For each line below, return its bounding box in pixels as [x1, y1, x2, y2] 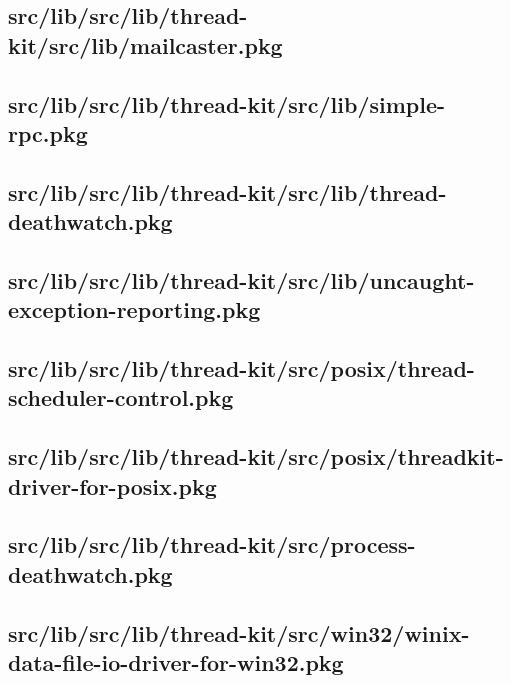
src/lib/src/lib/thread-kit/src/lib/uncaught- [8, 264, 475, 295]
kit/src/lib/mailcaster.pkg [8, 29, 283, 60]
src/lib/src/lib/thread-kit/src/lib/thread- [8, 176, 447, 207]
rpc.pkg [8, 117, 88, 148]
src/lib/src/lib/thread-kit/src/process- [8, 529, 416, 560]
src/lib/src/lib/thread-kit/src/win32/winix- [8, 617, 470, 648]
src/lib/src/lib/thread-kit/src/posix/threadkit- [8, 441, 504, 472]
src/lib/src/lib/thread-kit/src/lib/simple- [8, 88, 446, 119]
